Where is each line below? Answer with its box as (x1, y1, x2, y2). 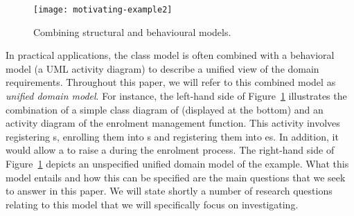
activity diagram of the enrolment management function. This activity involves (6, 116, 340, 130)
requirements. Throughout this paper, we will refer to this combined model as (6, 75, 336, 89)
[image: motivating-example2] (33, 5, 172, 15)
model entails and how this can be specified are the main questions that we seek (6, 170, 346, 184)
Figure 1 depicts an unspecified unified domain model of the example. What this (6, 156, 349, 170)
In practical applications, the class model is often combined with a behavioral (6, 48, 335, 62)
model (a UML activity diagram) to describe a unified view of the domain (6, 61, 319, 75)
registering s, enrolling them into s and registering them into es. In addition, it (6, 129, 339, 143)
